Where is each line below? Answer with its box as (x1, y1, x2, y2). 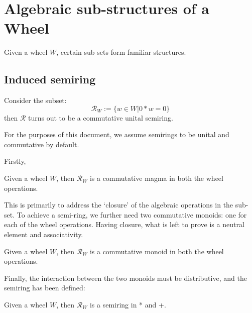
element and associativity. (4, 229, 83, 240)
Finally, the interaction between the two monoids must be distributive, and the (4, 272, 247, 283)
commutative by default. (4, 139, 79, 149)
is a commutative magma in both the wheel (89, 173, 223, 183)
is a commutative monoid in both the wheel (89, 246, 224, 256)
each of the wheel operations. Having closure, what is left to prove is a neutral (4, 219, 244, 230)
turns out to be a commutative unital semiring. (28, 112, 173, 123)
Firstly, (4, 156, 26, 166)
